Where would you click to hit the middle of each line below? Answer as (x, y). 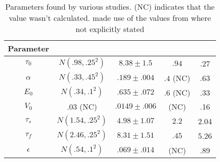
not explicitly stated (110, 29)
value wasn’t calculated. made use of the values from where (110, 18)
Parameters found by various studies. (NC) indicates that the (110, 7)
